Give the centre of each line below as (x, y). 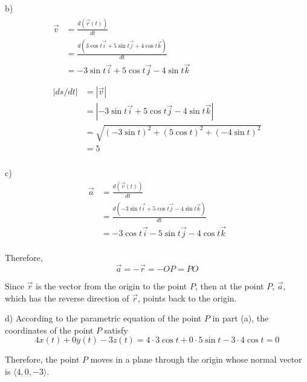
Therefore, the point (42, 359)
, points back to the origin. (187, 298)
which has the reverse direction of (67, 298)
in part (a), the (241, 318)
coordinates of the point (49, 330)
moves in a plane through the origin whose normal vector (196, 359)
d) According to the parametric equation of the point (103, 318)
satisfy (116, 330)
